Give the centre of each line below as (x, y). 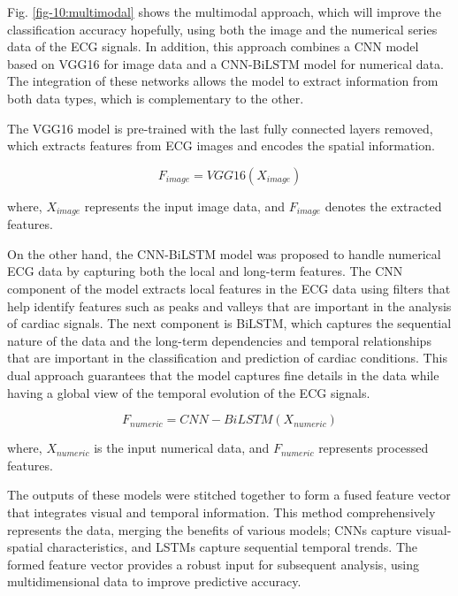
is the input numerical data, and (182, 448)
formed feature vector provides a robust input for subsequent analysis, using (213, 564)
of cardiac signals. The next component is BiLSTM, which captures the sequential (229, 323)
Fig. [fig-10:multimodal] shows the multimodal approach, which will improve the (224, 11)
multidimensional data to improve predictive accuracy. (154, 581)
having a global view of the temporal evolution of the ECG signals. (189, 392)
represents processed (374, 448)
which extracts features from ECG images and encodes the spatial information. (221, 145)
